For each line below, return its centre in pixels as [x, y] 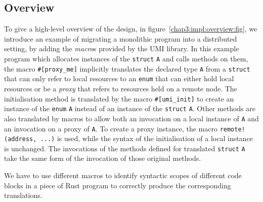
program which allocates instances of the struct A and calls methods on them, [126, 58]
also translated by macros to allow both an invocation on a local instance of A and [131, 118]
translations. [23, 195]
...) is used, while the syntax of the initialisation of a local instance [146, 138]
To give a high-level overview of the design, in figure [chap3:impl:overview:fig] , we [131, 29]
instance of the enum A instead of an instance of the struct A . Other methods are [130, 108]
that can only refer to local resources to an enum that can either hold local [119, 78]
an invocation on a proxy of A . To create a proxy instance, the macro [111, 128]
